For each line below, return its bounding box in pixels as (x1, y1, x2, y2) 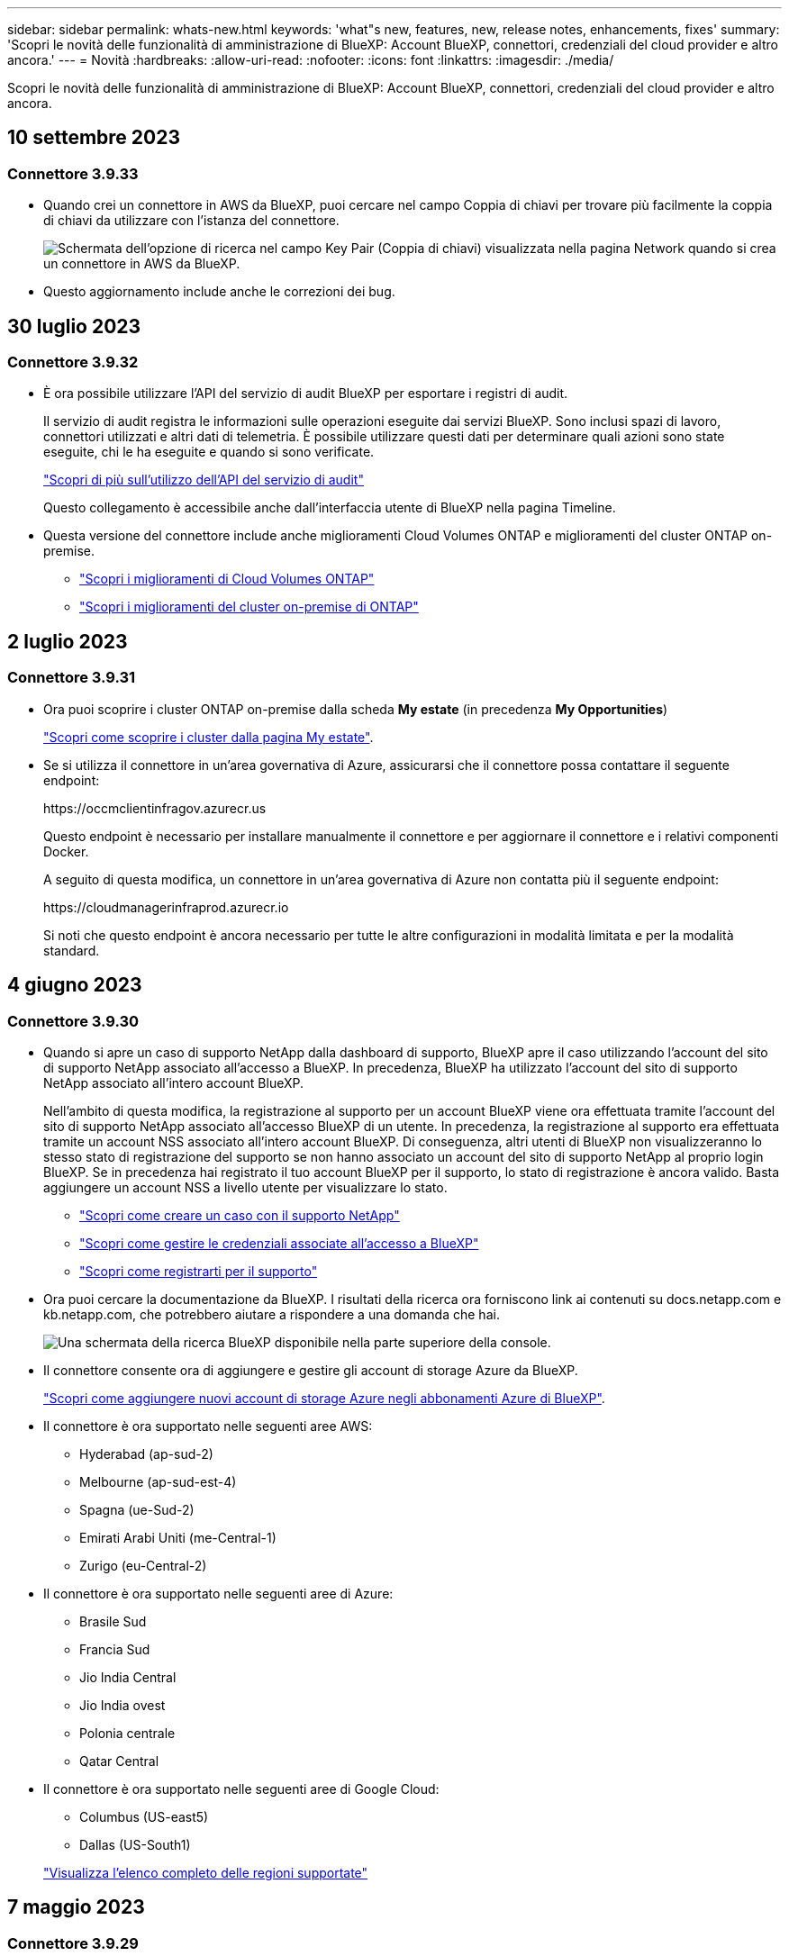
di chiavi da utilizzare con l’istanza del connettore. (43, 213, 340, 229)
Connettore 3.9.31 (7, 668, 136, 687)
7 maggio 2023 (7, 1896, 145, 1919)
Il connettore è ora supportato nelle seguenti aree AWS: (43, 1417, 373, 1434)
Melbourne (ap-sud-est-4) (79, 1473, 237, 1490)
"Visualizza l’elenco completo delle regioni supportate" (43, 1864, 368, 1880)
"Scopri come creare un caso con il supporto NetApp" (79, 1207, 400, 1223)
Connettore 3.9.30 (7, 1011, 140, 1030)
